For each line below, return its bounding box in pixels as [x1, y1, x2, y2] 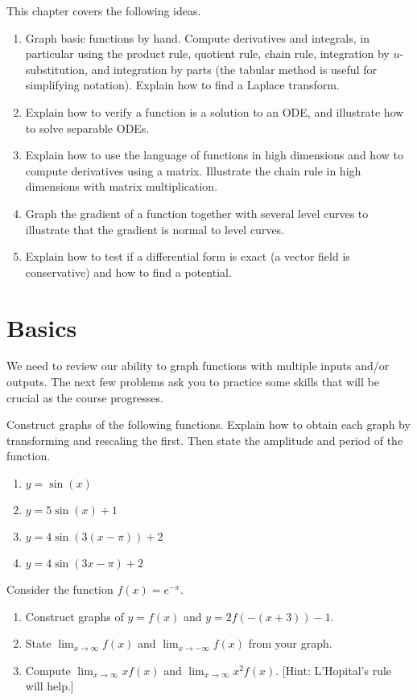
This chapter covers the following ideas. [6, 2, 201, 19]
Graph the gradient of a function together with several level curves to [25, 204, 369, 221]
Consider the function [6, 581, 114, 597]
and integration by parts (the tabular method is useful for [91, 60, 377, 77]
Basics [6, 311, 77, 344]
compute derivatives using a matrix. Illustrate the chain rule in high [25, 162, 361, 179]
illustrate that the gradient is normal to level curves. [25, 220, 285, 237]
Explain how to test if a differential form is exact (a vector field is [25, 248, 350, 265]
